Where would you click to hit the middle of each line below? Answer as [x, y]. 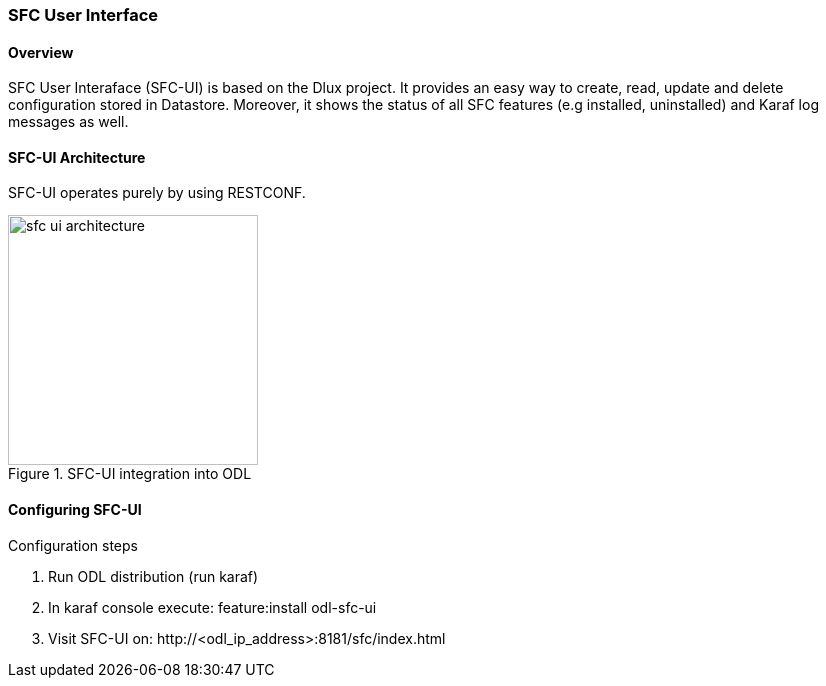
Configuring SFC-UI [75, 510]
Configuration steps [73, 545]
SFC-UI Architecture [77, 157]
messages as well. [68, 122]
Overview [41, 52]
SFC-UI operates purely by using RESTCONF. [157, 193]
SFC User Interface [83, 15]
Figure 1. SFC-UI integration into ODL [130, 474]
